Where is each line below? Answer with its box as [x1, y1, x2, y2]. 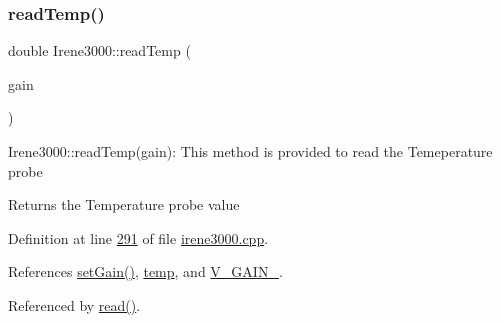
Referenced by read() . [8, 294, 141, 315]
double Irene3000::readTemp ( [8, 40, 191, 61]
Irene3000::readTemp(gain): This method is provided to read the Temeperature [8, 141, 493, 161]
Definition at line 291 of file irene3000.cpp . [8, 227, 269, 248]
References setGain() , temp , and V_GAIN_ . [8, 261, 283, 282]
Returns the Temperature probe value [8, 194, 240, 215]
